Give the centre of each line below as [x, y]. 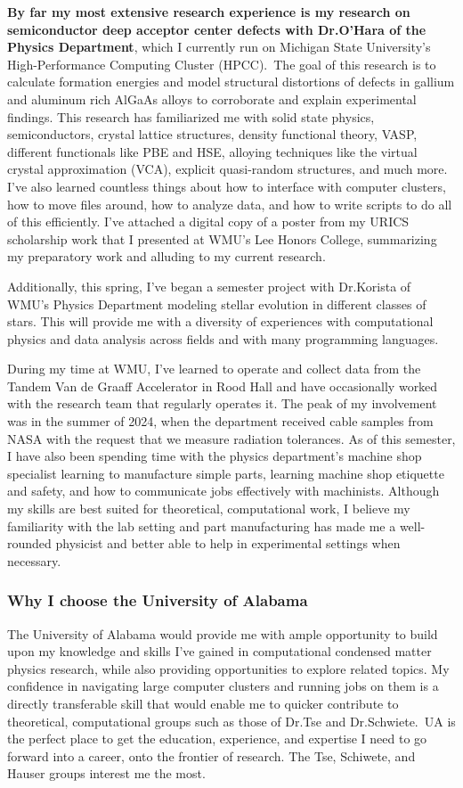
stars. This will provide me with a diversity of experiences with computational [220, 321]
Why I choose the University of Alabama [158, 600]
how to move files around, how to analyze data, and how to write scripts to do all [230, 204]
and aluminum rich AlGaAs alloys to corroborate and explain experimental [212, 98]
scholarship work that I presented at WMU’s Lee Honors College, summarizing [222, 238]
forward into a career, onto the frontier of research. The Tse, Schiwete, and [211, 755]
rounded [29, 543]
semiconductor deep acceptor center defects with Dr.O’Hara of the [217, 29]
